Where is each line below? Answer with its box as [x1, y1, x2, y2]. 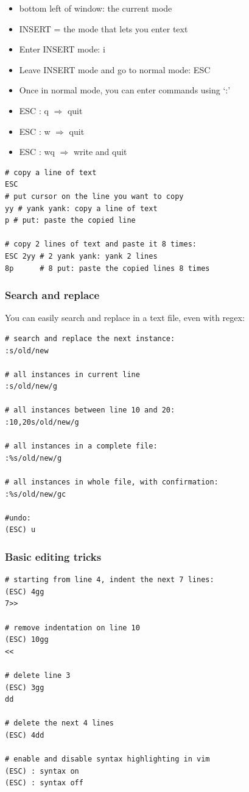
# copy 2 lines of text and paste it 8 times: [5, 240, 197, 249]
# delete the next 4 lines [5, 719, 114, 728]
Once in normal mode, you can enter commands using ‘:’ [19, 84, 231, 96]
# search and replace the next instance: [5, 334, 175, 343]
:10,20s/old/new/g [5, 418, 79, 427]
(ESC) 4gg [5, 587, 44, 596]
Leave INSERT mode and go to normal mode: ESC [19, 63, 211, 76]
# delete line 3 [5, 671, 71, 680]
